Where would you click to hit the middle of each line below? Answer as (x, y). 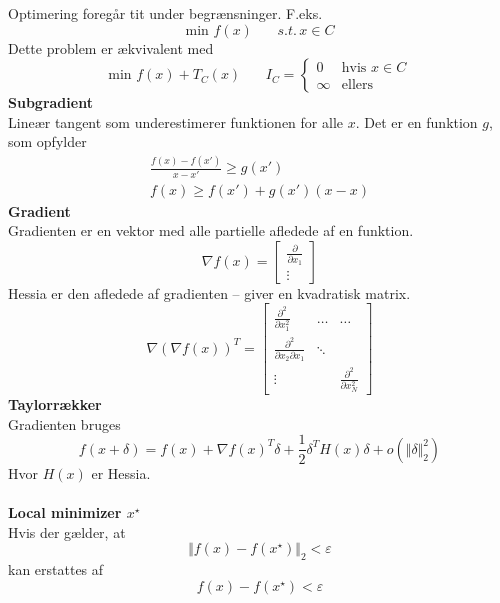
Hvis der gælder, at (67, 531)
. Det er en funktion (416, 121)
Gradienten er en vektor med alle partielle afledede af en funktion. (211, 230)
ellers (357, 85)
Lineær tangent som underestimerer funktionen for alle (176, 121)
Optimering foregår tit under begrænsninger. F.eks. (165, 13)
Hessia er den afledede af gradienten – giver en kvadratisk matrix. (209, 292)
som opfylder (47, 141)
